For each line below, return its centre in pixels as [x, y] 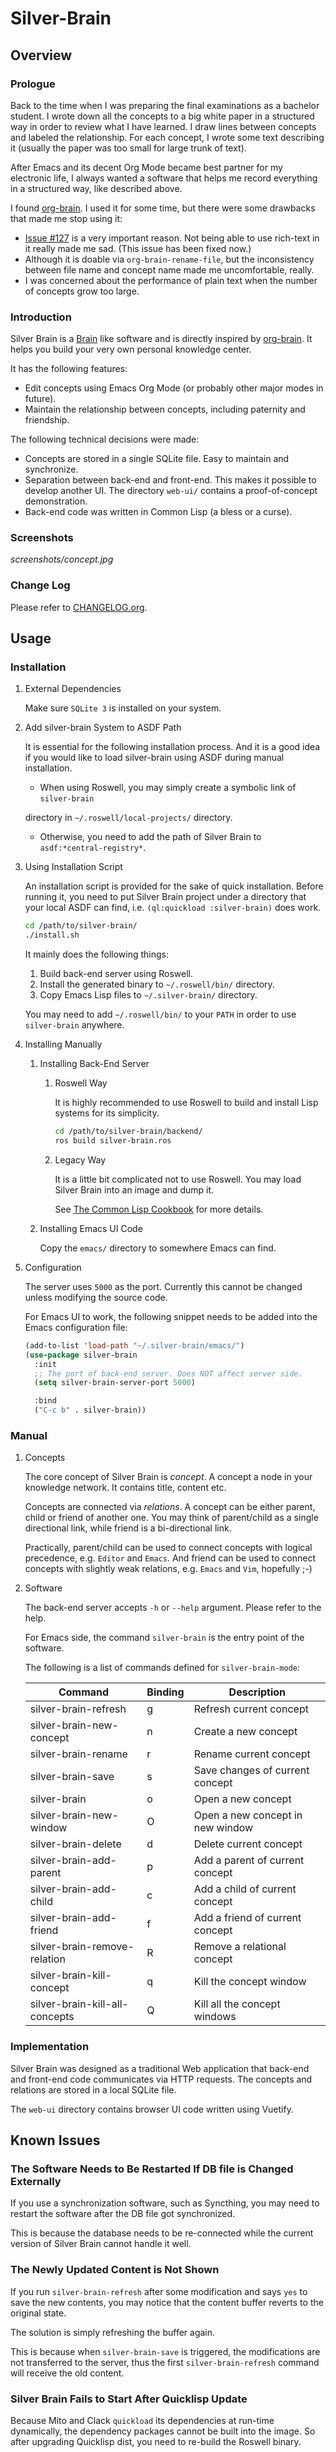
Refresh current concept [251, 1709]
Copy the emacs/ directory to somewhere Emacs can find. [158, 1248]
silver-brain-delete [75, 1844]
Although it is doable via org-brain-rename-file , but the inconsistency [169, 259]
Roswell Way [81, 1083]
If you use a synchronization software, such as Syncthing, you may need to [165, 2203]
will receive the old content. [67, 2373]
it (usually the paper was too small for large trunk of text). [128, 148]
